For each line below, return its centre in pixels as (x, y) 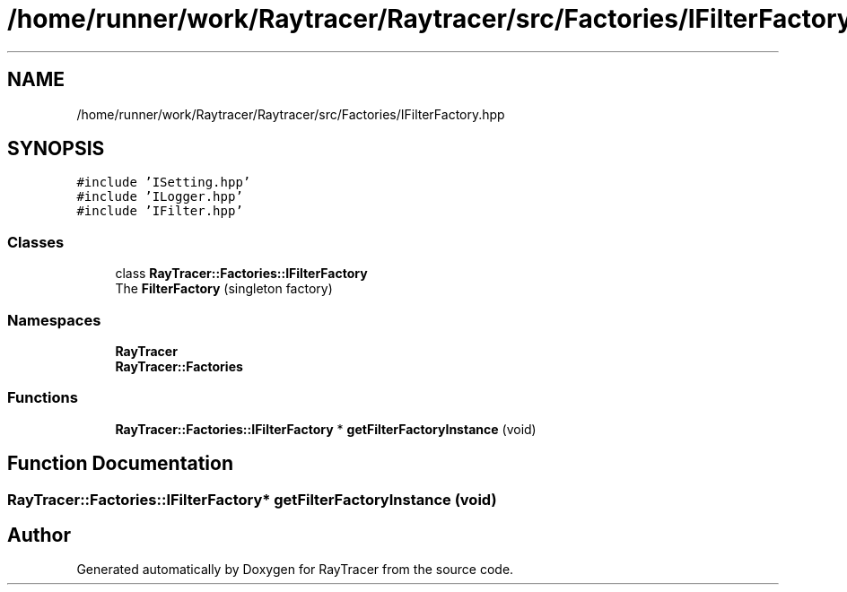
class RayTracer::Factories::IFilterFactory (241, 274)
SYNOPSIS (56, 149)
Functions (43, 398)
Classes (36, 242)
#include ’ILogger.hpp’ (160, 197)
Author (39, 535)
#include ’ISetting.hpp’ (164, 183)
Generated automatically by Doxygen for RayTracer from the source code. (295, 570)
